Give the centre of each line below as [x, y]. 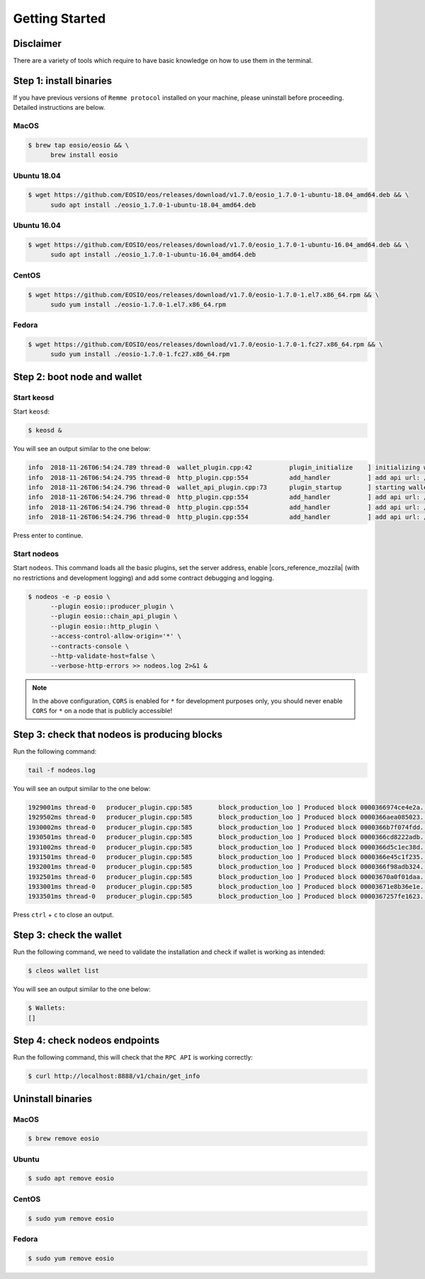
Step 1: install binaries [63, 80]
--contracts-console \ [90, 646]
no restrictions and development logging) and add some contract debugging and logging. [143, 578]
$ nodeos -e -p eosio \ [69, 596]
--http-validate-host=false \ [103, 656]
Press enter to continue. [48, 535]
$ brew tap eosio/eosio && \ [79, 145]
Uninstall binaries [53, 1099]
